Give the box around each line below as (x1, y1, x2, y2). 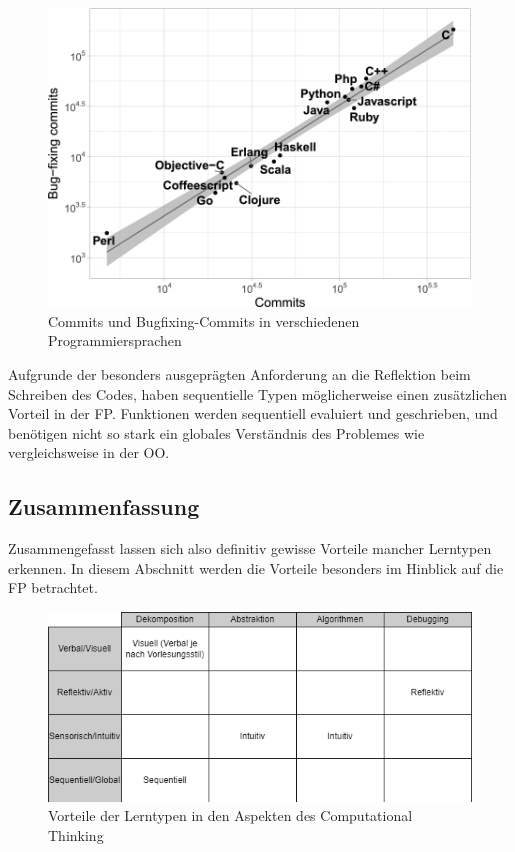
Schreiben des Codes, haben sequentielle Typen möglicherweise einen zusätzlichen (8, 383, 507, 404)
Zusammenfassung (8, 491, 200, 522)
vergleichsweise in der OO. (8, 442, 170, 463)
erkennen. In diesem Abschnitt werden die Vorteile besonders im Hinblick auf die (8, 557, 504, 578)
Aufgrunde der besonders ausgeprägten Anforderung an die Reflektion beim (8, 364, 471, 385)
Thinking (48, 824, 104, 845)
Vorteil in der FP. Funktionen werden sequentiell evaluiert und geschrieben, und (8, 403, 498, 424)
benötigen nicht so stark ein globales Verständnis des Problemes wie (8, 422, 425, 443)
